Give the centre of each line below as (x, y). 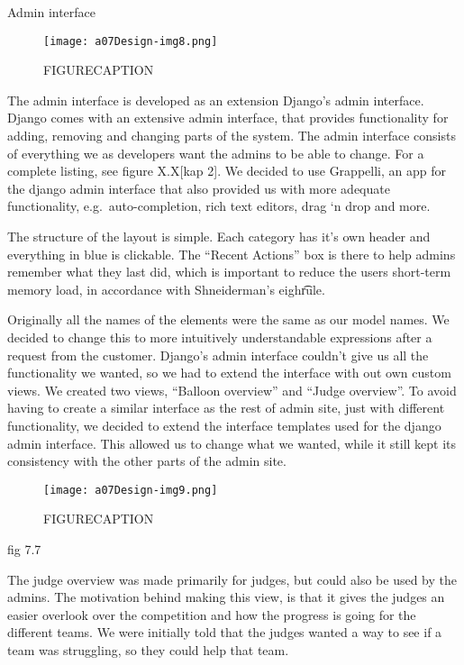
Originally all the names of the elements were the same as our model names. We (228, 319)
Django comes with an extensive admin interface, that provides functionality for (228, 118)
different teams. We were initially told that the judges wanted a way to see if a (225, 632)
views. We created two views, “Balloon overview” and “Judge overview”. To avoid (232, 390)
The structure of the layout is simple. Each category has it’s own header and (219, 236)
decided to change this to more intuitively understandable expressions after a (220, 337)
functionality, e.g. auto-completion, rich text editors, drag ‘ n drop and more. (219, 206)
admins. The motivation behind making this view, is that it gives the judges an (226, 597)
